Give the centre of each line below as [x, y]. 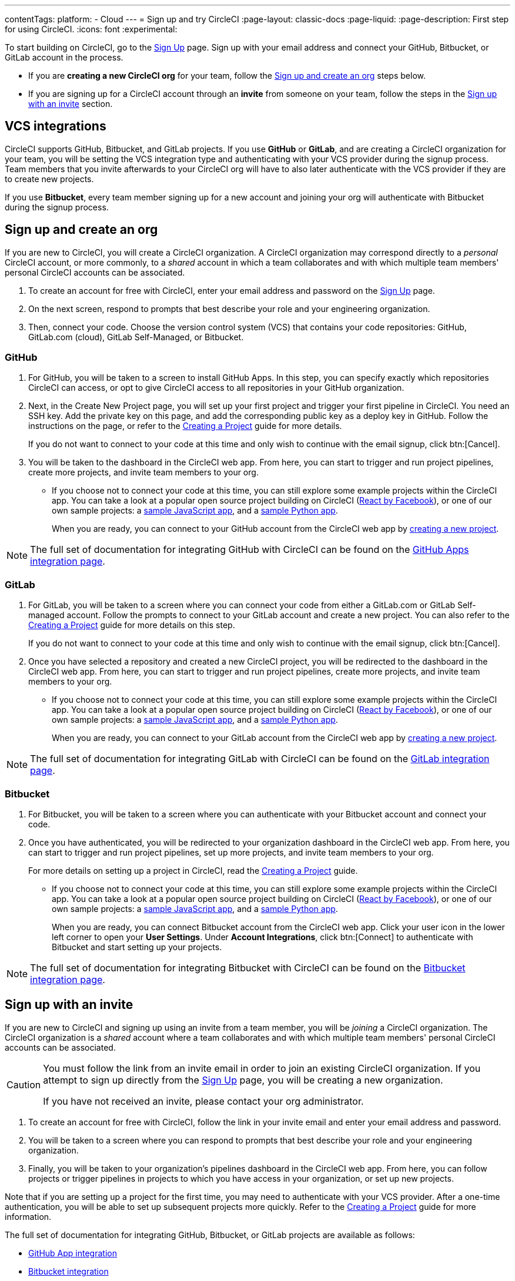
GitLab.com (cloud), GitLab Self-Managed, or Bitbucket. [136, 337]
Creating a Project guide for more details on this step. [132, 625]
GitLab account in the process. [64, 57]
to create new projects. [49, 179]
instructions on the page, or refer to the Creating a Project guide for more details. [185, 426]
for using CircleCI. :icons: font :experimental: [91, 29]
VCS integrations [56, 126]
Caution [24, 1084]
